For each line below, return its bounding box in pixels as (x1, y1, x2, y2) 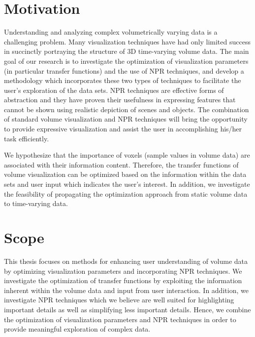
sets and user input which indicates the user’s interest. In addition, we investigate (4, 179, 250, 189)
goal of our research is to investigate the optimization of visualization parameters (4, 55, 249, 66)
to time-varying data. (4, 198, 68, 209)
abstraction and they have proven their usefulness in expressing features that (4, 94, 236, 105)
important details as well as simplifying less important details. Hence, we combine (4, 304, 251, 314)
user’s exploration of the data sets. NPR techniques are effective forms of (4, 84, 224, 95)
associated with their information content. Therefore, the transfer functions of (4, 159, 239, 169)
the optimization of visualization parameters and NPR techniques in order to (4, 314, 236, 324)
